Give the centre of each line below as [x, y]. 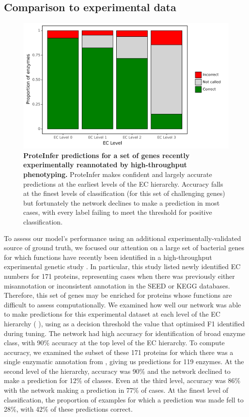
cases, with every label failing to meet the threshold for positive [118, 212]
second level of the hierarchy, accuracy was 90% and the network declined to [117, 371]
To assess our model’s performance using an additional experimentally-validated [123, 238]
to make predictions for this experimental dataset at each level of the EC [112, 314]
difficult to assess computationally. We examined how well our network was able [123, 304]
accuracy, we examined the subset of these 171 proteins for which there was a [119, 352]
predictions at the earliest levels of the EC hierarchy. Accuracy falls [123, 184]
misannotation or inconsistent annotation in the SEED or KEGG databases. [117, 285]
